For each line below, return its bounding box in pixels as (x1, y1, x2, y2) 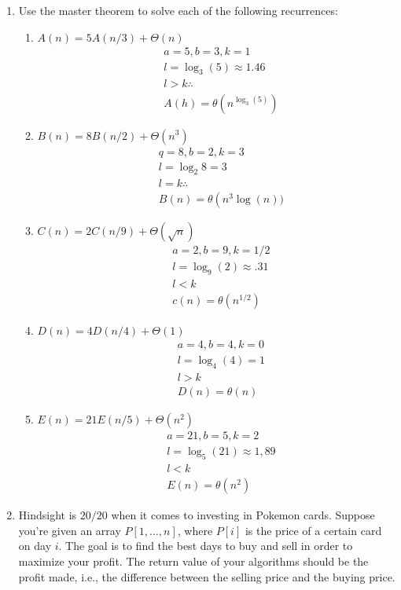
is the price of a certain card (245, 522, 382, 538)
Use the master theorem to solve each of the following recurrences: (18, 2, 338, 18)
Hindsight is (18, 507, 77, 523)
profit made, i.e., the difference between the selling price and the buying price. (18, 568, 395, 585)
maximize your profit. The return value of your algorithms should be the (18, 552, 369, 569)
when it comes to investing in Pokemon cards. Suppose (111, 507, 375, 523)
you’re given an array (18, 522, 121, 538)
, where (177, 522, 213, 538)
